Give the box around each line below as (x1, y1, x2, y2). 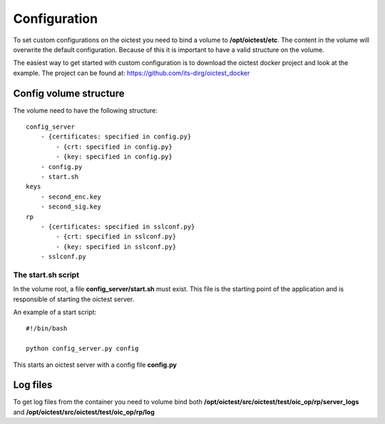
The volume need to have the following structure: (13, 106, 158, 114)
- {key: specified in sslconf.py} (56, 243, 177, 251)
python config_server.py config (26, 345, 139, 353)
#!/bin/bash (26, 325, 68, 333)
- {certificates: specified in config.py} (40, 133, 192, 141)
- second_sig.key (40, 203, 101, 211)
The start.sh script (13, 270, 80, 280)
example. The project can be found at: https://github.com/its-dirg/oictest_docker (13, 69, 250, 77)
